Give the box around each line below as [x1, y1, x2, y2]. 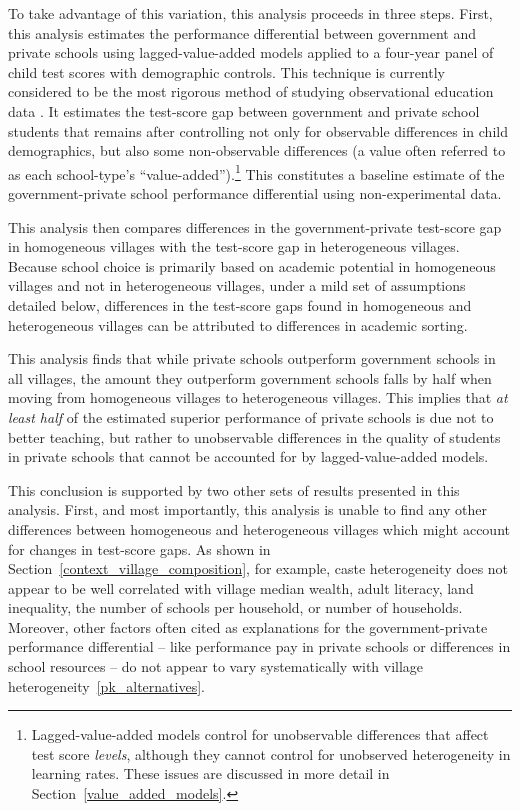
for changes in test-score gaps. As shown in [8, 538, 271, 559]
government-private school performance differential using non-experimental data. [8, 183, 502, 203]
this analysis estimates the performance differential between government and [8, 22, 476, 43]
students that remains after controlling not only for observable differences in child [8, 120, 508, 141]
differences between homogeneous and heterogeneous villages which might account [8, 518, 510, 539]
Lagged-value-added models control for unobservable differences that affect [31, 724, 489, 745]
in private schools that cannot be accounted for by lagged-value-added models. [8, 446, 489, 467]
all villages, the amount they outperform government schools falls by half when [8, 367, 492, 388]
